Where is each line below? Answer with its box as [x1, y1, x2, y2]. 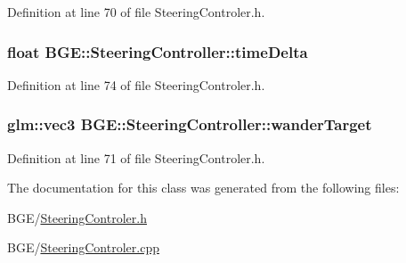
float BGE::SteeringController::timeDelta [7, 40, 308, 62]
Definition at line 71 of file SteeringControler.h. [7, 148, 265, 167]
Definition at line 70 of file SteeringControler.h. [7, 3, 265, 21]
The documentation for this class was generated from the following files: [7, 178, 400, 197]
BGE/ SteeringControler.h [7, 208, 147, 226]
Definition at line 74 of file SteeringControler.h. [7, 75, 265, 94]
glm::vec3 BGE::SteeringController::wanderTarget [7, 113, 372, 136]
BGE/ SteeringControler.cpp [7, 238, 159, 257]
